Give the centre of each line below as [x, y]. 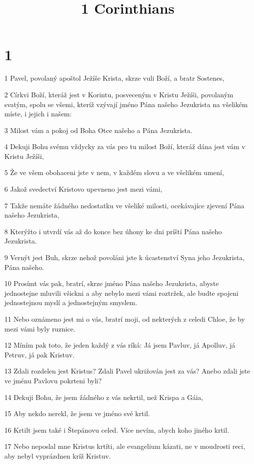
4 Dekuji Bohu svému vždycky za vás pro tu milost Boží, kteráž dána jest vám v [125, 146]
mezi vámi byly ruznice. [40, 328]
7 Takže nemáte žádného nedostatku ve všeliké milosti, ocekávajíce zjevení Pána [125, 205]
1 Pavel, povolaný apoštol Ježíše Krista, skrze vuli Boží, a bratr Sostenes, [115, 78]
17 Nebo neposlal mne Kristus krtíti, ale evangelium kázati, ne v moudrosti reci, [125, 446]
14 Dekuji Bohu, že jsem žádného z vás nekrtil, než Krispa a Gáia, [104, 397]
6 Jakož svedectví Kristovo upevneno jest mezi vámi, [83, 189]
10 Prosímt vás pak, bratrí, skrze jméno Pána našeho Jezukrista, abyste [112, 283]
